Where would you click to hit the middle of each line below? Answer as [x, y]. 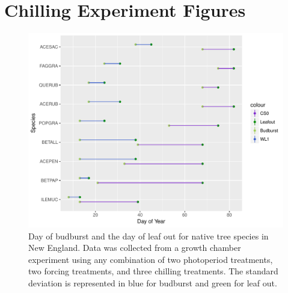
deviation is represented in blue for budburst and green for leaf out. [153, 283]
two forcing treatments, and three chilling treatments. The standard [153, 271]
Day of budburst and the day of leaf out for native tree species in [149, 236]
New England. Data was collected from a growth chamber [135, 248]
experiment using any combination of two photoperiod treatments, [151, 259]
